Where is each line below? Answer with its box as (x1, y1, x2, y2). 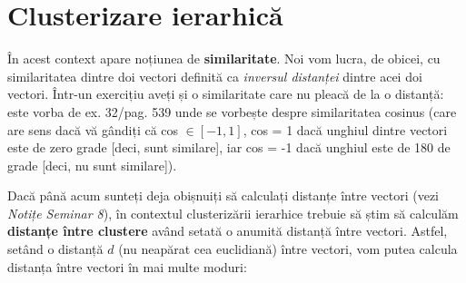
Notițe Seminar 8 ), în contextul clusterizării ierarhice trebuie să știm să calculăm (7, 203, 459, 222)
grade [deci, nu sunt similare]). (7, 155, 177, 174)
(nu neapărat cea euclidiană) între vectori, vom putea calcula (118, 239, 458, 259)
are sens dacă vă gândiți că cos (7, 120, 179, 139)
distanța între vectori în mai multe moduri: (7, 257, 247, 276)
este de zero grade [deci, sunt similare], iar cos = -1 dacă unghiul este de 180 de (7, 138, 451, 157)
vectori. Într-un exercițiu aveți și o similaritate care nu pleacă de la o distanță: (7, 84, 444, 103)
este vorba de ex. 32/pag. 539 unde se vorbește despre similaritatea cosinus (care (7, 102, 457, 121)
